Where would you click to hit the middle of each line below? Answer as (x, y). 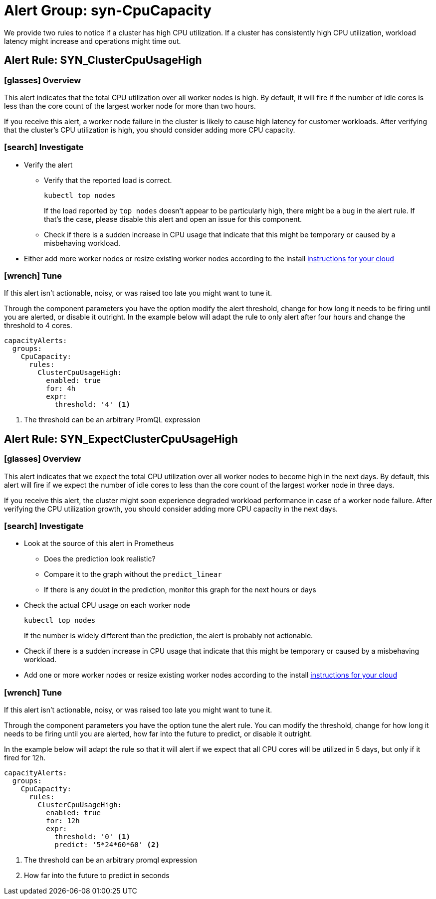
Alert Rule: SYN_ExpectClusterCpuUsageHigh (121, 439)
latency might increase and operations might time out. (93, 41)
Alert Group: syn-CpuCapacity (108, 10)
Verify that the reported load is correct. (108, 180)
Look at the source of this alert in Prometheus (99, 543)
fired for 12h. (25, 758)
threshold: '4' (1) (92, 405)
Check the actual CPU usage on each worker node (107, 605)
